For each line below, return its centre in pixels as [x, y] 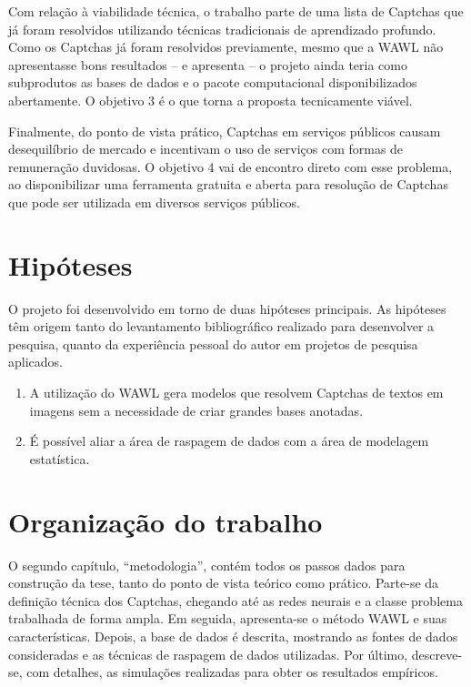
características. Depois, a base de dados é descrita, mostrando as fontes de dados [233, 636]
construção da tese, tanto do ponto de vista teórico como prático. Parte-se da [224, 583]
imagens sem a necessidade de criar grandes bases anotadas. [196, 410]
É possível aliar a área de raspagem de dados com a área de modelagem [229, 441]
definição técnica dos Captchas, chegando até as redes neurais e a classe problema [235, 600]
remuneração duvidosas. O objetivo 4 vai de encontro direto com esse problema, [230, 166]
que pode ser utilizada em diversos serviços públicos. [155, 202]
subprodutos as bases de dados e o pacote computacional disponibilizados [213, 82]
